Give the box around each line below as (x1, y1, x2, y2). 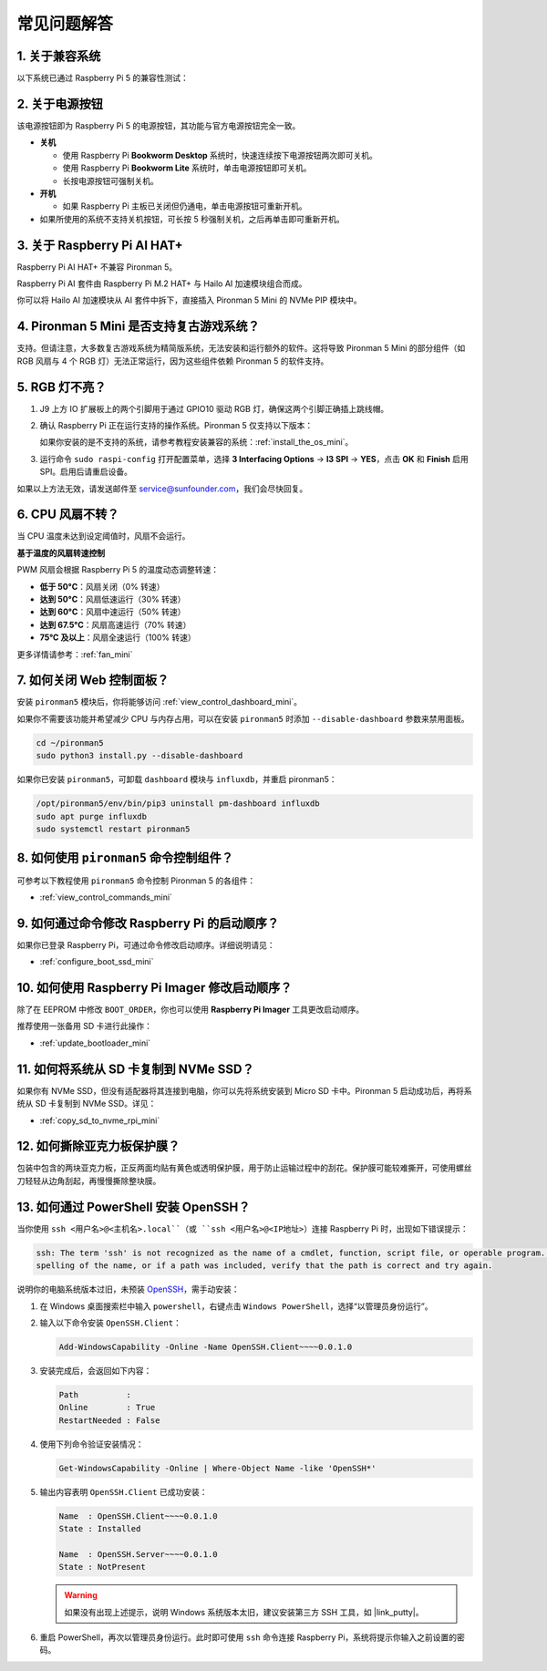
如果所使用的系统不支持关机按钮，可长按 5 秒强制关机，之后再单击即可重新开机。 (39, 213, 346, 224)
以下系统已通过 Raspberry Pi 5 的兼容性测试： (16, 73, 189, 84)
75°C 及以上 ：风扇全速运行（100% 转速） (39, 632, 196, 643)
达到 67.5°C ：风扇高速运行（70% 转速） (39, 619, 191, 630)
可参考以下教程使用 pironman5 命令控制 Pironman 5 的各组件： (16, 875, 256, 886)
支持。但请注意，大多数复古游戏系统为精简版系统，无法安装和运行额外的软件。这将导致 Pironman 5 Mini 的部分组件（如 (16, 343, 466, 354)
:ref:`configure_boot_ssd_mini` (39, 956, 154, 967)
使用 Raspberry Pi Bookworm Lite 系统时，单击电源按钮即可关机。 (62, 162, 312, 173)
